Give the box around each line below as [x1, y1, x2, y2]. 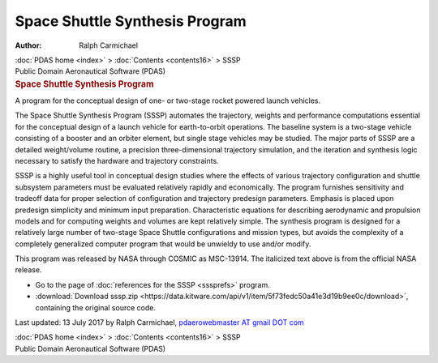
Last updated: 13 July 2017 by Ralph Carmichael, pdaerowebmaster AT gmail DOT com [15, 318, 304, 327]
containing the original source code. [35, 302, 156, 312]
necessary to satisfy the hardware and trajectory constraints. [15, 156, 219, 165]
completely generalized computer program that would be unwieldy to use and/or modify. [15, 239, 311, 249]
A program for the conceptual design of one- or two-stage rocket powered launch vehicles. [15, 96, 321, 105]
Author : [15, 41, 42, 50]
